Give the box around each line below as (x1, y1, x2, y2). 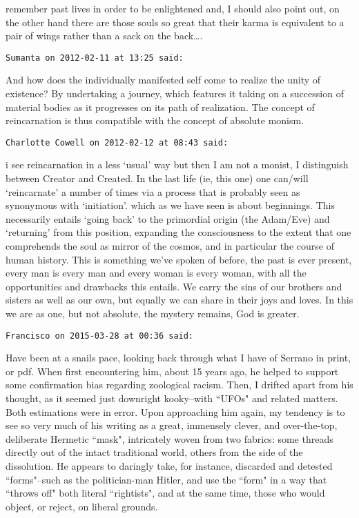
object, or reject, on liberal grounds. (6, 499, 158, 513)
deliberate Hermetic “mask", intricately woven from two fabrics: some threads (6, 431, 333, 446)
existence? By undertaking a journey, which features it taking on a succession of (6, 86, 344, 101)
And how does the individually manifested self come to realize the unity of (6, 72, 321, 87)
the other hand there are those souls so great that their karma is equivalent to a (6, 14, 345, 29)
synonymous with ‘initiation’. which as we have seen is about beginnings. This (6, 198, 335, 212)
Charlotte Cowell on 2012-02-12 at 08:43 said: (6, 137, 229, 148)
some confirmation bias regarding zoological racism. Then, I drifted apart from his (6, 377, 353, 392)
